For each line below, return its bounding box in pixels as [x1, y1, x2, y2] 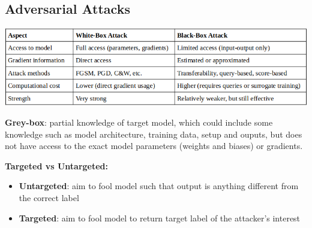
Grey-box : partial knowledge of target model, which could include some [5, 116, 273, 129]
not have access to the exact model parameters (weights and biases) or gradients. [5, 139, 303, 152]
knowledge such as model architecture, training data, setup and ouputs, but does [5, 127, 302, 140]
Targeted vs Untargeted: [5, 159, 108, 172]
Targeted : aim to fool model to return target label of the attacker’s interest [19, 211, 301, 224]
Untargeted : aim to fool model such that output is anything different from [19, 180, 299, 192]
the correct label [19, 191, 79, 204]
